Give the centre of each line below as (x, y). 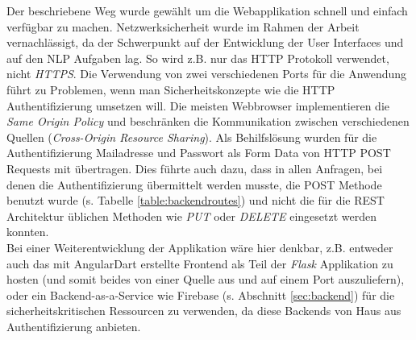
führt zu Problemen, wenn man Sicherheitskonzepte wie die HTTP (171, 89)
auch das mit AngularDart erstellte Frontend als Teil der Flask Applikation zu (200, 263)
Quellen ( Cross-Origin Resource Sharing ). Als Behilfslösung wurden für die (192, 137)
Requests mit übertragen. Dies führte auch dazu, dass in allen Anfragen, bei (195, 168)
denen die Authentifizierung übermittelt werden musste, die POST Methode (194, 184)
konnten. (28, 232)
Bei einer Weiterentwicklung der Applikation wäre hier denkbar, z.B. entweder (200, 247)
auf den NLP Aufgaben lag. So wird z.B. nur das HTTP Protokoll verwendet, (198, 58)
